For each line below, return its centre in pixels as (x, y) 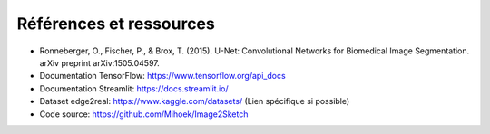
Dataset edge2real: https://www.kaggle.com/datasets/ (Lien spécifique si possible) (195, 101)
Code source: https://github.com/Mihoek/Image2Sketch (144, 114)
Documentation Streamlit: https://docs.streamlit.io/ (134, 88)
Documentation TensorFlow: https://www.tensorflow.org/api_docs (162, 76)
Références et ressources (116, 24)
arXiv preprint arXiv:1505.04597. (100, 62)
